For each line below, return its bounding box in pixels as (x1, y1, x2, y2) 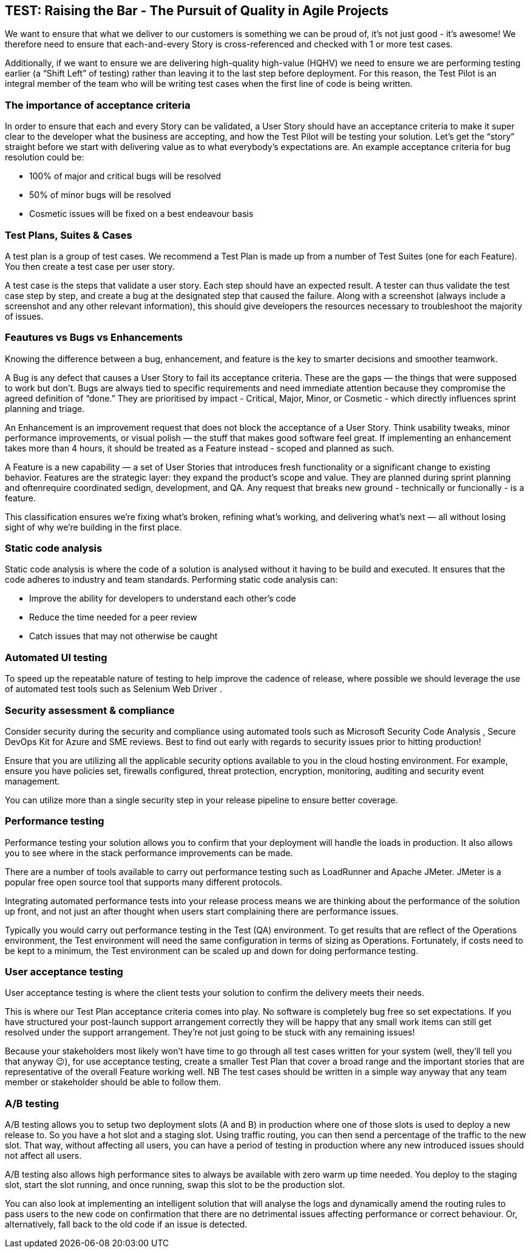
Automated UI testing (5, 651, 107, 664)
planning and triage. (5, 403, 85, 414)
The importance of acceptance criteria (5, 98, 191, 111)
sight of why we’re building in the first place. (5, 521, 182, 532)
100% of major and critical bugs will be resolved (29, 171, 222, 182)
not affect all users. (5, 1150, 82, 1161)
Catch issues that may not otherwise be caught (29, 631, 218, 642)
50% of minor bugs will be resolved (29, 190, 171, 201)
